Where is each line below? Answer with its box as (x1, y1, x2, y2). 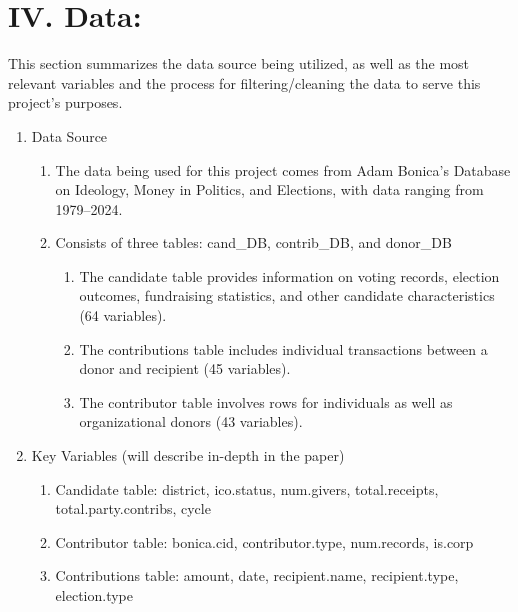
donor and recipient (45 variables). (79, 358, 291, 379)
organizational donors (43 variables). (79, 411, 303, 432)
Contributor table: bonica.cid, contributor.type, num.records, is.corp (55, 531, 474, 552)
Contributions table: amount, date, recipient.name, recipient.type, (55, 565, 459, 586)
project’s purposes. (8, 92, 123, 113)
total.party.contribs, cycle (55, 498, 211, 519)
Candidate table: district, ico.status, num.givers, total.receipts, (55, 478, 439, 499)
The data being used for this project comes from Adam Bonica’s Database (55, 159, 511, 180)
